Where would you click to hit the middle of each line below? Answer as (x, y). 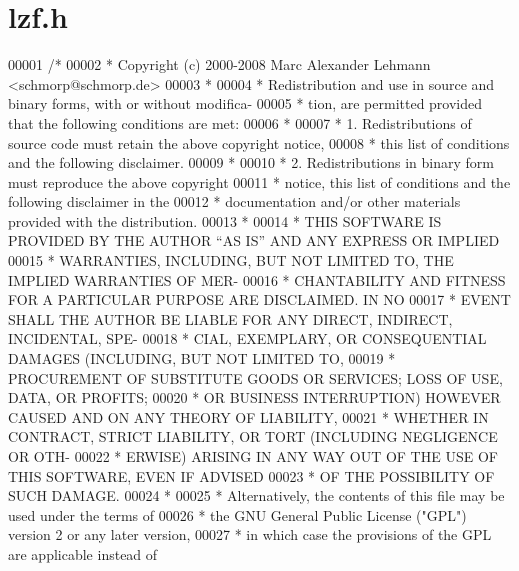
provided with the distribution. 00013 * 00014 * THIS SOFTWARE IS (225, 220)
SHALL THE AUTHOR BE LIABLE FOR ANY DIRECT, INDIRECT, (230, 318)
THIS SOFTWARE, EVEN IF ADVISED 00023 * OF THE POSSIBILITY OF (251, 475)
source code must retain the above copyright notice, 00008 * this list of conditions (259, 142)
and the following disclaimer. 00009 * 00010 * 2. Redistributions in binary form (251, 162)
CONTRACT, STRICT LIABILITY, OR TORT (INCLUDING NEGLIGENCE (253, 436)
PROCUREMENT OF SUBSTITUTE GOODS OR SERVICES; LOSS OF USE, (255, 377)
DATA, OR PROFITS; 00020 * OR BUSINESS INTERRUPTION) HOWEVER (254, 397)
